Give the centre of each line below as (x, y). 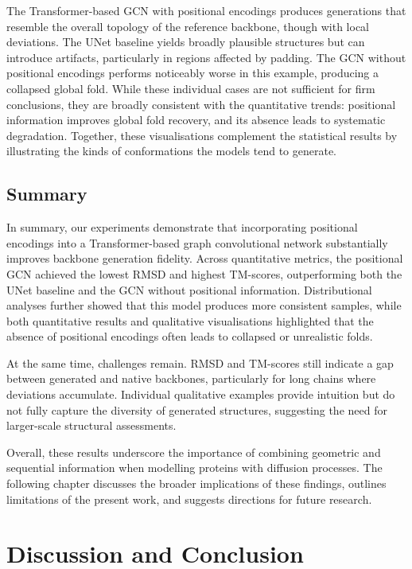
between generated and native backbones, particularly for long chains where (191, 378)
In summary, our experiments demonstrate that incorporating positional (182, 227)
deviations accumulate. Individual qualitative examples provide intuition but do (201, 394)
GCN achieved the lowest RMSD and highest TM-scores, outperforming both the (204, 273)
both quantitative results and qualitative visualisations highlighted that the (190, 320)
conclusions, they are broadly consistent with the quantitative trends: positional (201, 104)
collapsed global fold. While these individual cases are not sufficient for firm (191, 88)
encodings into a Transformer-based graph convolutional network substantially (197, 242)
